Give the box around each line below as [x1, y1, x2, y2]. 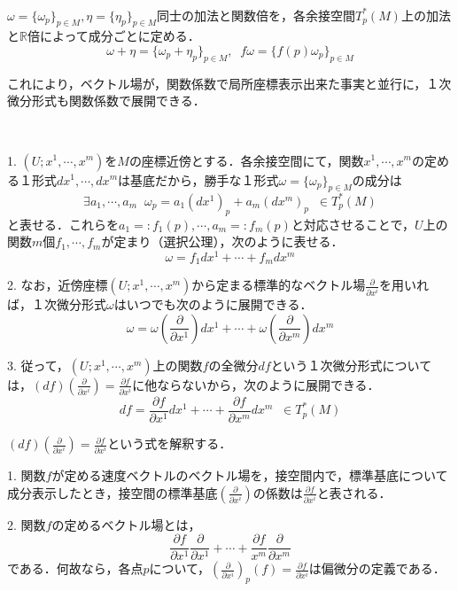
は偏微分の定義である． [308, 559, 446, 578]
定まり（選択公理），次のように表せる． [113, 232, 344, 251]
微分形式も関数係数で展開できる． [7, 91, 206, 110]
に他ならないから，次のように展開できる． [132, 375, 380, 393]
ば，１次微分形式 [7, 295, 106, 314]
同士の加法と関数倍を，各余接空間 [156, 5, 355, 24]
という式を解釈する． [107, 434, 232, 453]
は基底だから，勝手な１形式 [118, 170, 279, 189]
